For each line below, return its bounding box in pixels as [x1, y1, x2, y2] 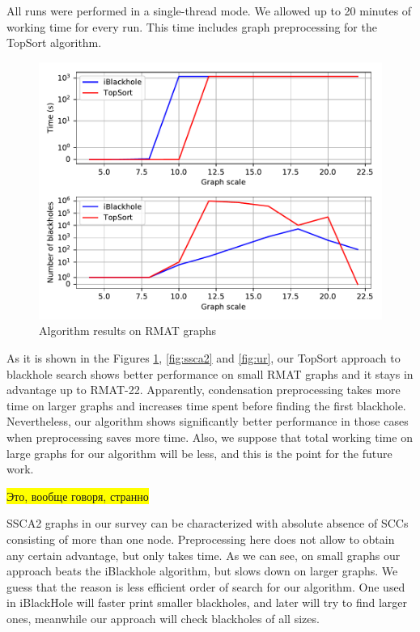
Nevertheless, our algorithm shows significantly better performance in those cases [6, 413, 409, 430]
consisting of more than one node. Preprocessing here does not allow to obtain [6, 530, 395, 547]
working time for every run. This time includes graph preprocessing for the [6, 18, 377, 35]
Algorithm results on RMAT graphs [39, 322, 217, 339]
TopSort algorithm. [6, 34, 102, 51]
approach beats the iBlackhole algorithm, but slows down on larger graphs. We [6, 562, 398, 579]
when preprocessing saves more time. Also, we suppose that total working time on [6, 428, 413, 445]
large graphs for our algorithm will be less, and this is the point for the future [6, 444, 392, 461]
